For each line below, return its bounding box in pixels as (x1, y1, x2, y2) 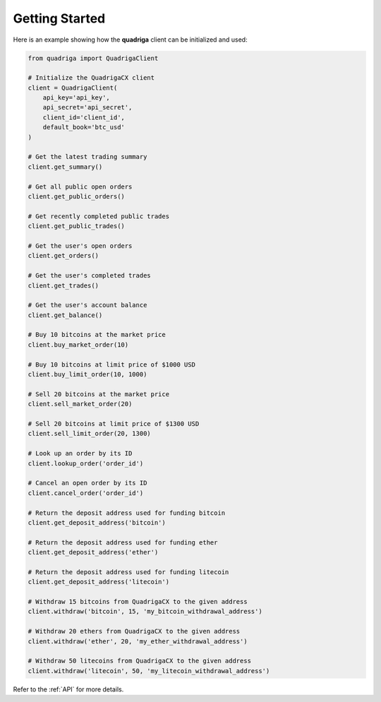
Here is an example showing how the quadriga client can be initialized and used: (13, 35, 248, 44)
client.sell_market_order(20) (28, 400, 133, 408)
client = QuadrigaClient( (28, 83, 118, 92)
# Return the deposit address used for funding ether (28, 538, 218, 547)
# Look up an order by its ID (28, 449, 133, 458)
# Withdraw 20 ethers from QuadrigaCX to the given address (28, 627, 241, 636)
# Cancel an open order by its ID (28, 479, 147, 487)
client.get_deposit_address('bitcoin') (28, 518, 166, 526)
